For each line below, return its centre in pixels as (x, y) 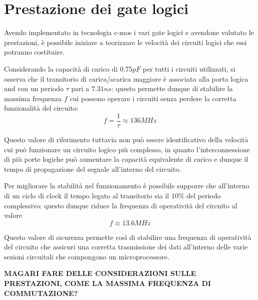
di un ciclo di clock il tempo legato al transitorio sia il (87, 195)
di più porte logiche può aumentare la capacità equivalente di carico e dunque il (126, 159)
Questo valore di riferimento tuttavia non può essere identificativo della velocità (126, 139)
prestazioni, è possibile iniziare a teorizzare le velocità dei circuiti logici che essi (125, 42)
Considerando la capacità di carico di (61, 68)
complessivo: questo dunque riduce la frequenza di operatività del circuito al (121, 205)
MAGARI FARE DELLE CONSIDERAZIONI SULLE (100, 273)
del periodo (204, 195)
